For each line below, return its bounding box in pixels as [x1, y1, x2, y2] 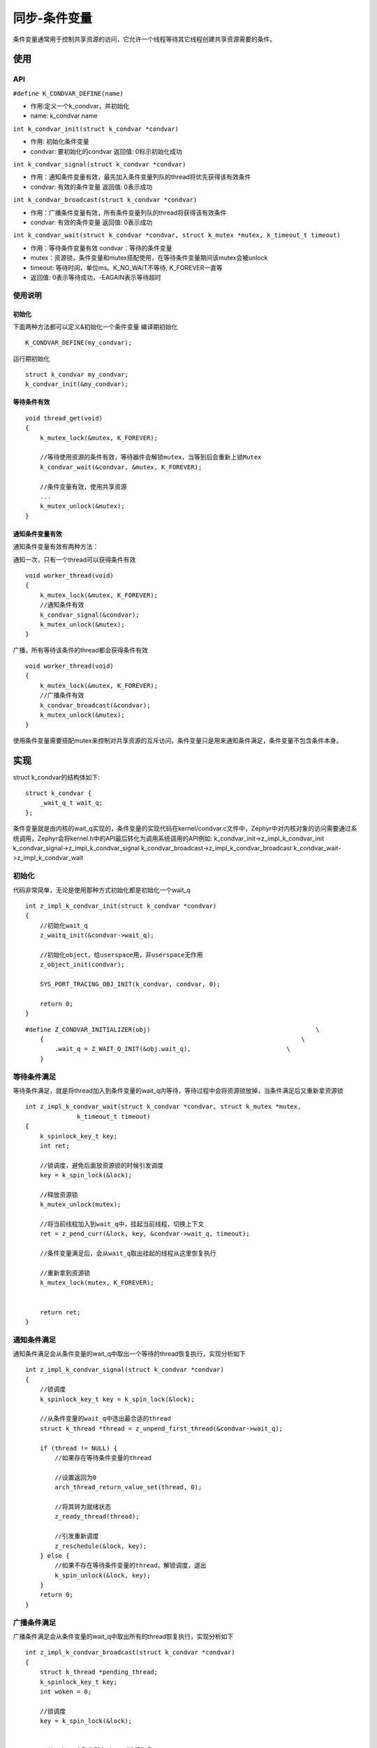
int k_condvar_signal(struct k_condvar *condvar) [13, 161, 186, 169]
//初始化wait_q [39, 922, 89, 929]
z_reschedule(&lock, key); [54, 1542, 147, 1550]
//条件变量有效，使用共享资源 [39, 482, 127, 491]
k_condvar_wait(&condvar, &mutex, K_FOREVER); [39, 463, 202, 471]
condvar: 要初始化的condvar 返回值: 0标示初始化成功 [30, 147, 183, 155]
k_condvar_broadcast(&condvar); [39, 701, 151, 709]
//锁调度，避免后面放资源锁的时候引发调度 [39, 1161, 164, 1169]
